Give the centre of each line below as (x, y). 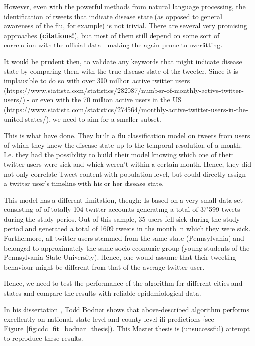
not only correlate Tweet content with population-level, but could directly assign (125, 173)
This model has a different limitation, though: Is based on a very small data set (124, 199)
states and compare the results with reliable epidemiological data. (102, 293)
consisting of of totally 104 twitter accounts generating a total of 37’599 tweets (122, 209)
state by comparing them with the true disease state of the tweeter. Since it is (121, 71)
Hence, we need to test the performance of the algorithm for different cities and (123, 283)
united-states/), (27, 119)
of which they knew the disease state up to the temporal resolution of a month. (123, 145)
